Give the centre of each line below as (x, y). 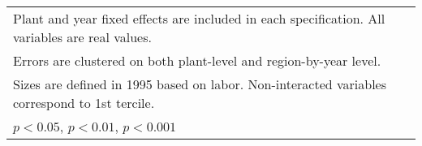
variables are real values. (82, 37)
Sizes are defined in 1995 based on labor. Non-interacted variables (200, 84)
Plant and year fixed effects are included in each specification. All (199, 18)
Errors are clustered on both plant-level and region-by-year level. (197, 60)
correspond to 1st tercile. (84, 103)
